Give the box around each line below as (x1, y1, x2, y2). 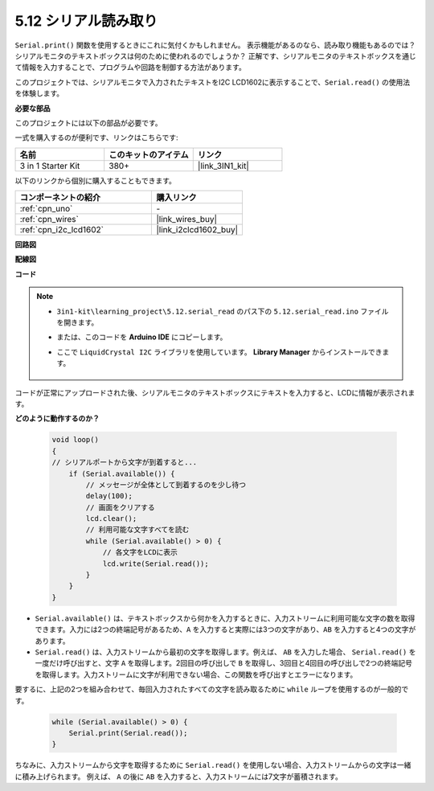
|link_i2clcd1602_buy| (156, 224, 239, 236)
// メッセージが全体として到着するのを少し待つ (85, 480, 247, 490)
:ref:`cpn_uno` (19, 203, 73, 215)
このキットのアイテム (108, 149, 189, 160)
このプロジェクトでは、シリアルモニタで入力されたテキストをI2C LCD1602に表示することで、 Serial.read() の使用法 (14, 77, 411, 87)
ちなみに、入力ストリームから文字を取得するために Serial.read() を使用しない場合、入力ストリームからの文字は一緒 (14, 760, 411, 770)
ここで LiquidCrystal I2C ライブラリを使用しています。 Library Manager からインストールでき (56, 346, 383, 357)
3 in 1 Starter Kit (19, 160, 80, 171)
